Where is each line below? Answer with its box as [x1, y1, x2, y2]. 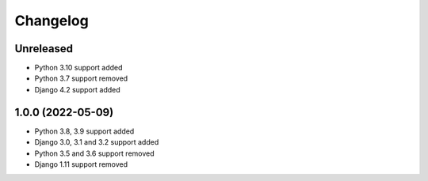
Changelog [14, 12, 89, 29]
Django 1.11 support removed [34, 159, 128, 169]
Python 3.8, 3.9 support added [34, 126, 135, 136]
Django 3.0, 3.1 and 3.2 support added [34, 138, 159, 147]
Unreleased [14, 42, 74, 55]
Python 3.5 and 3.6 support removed [34, 149, 155, 158]
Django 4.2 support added [34, 85, 120, 94]
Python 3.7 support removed [34, 74, 128, 83]
